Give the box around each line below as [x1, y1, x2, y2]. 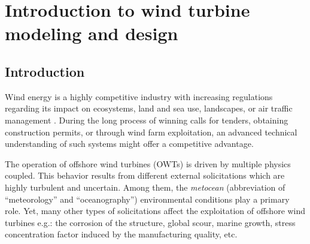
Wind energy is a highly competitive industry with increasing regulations [5, 90, 273, 103]
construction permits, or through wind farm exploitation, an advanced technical [5, 125, 297, 138]
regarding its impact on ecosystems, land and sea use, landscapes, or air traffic [5, 102, 293, 115]
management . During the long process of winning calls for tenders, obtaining [5, 113, 288, 126]
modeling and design [5, 21, 178, 46]
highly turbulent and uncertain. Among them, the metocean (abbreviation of [5, 180, 285, 193]
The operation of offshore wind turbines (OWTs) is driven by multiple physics [5, 157, 291, 170]
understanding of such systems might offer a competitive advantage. [5, 137, 254, 150]
